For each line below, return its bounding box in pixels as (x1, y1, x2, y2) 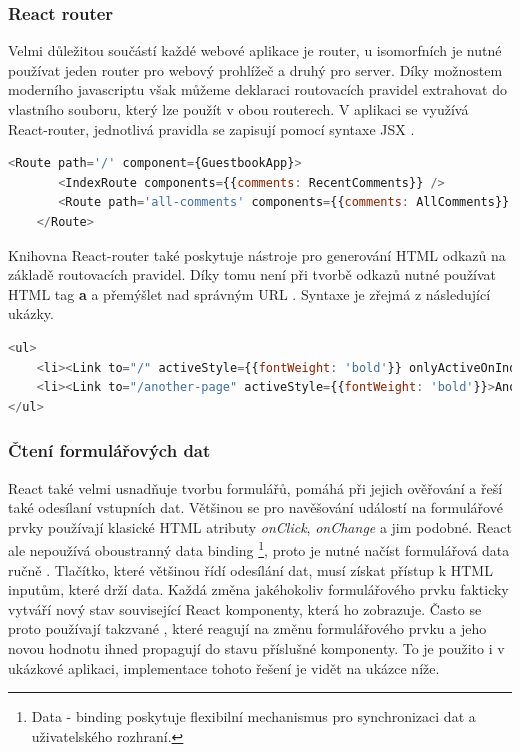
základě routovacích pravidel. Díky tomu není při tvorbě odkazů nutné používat (8, 264, 497, 285)
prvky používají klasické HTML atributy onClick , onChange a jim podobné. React (8, 516, 512, 537)
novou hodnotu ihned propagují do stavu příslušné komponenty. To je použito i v (8, 637, 505, 658)
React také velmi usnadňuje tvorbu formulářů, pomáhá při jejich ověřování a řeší (8, 477, 503, 498)
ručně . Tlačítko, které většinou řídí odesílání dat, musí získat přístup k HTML (8, 559, 493, 580)
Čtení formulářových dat (8, 438, 211, 463)
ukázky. (8, 303, 54, 324)
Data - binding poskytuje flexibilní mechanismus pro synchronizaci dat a (31, 706, 476, 727)
